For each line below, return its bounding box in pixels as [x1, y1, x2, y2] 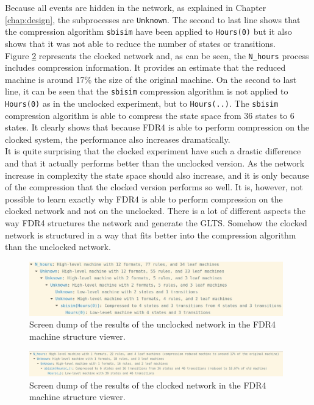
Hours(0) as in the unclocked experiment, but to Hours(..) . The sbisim [5, 97, 279, 109]
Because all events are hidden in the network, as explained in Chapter [5, 1, 266, 13]
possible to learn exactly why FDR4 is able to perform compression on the [5, 192, 283, 205]
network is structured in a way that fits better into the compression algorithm [5, 228, 296, 241]
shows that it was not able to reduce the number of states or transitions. [5, 37, 276, 49]
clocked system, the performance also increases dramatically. [5, 132, 230, 145]
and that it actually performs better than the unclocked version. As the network [5, 157, 305, 170]
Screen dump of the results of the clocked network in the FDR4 [29, 378, 266, 391]
